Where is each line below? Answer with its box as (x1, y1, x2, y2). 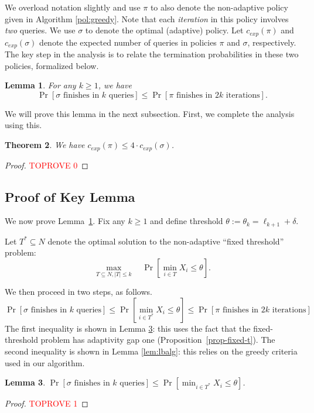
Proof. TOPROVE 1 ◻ (5, 397, 88, 409)
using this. (5, 119, 42, 131)
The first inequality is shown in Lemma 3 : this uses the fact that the (5, 322, 251, 334)
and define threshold (150, 215, 223, 227)
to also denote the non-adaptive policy (150, 1, 288, 13)
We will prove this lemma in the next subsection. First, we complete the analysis (5, 107, 295, 119)
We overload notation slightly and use (5, 1, 141, 13)
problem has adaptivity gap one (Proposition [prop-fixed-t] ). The (40, 333, 275, 346)
